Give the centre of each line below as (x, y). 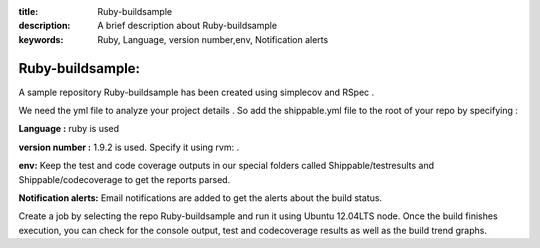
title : (28, 11)
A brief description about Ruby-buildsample (187, 26)
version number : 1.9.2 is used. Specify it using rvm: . (129, 147)
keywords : (41, 39)
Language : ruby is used (69, 129)
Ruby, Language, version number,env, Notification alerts (213, 39)
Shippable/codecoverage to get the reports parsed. (124, 179)
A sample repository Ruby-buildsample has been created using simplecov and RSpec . (196, 92)
